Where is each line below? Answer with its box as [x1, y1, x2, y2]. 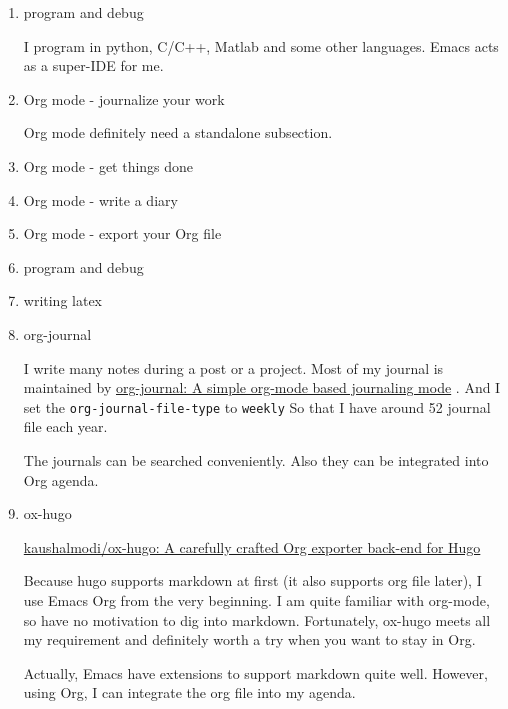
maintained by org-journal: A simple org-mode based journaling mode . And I [23, 377, 501, 398]
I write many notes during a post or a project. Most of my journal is [23, 357, 444, 378]
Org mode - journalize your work [23, 88, 225, 109]
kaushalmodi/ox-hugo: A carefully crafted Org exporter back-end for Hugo [23, 536, 481, 557]
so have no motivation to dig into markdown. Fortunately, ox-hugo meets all [23, 609, 491, 630]
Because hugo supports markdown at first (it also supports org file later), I [23, 570, 482, 591]
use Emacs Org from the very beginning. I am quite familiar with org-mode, [23, 589, 490, 610]
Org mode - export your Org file [23, 223, 222, 244]
